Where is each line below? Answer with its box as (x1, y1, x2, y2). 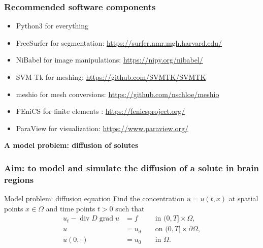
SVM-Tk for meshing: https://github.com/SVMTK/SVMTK (16, 72, 206, 82)
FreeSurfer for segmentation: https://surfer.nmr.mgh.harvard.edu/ (16, 37, 222, 48)
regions (4, 173, 34, 185)
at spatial (228, 193, 258, 204)
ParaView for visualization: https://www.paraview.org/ (16, 122, 189, 133)
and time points (46, 203, 95, 213)
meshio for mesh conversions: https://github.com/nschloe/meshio (16, 88, 219, 99)
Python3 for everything (16, 20, 89, 31)
